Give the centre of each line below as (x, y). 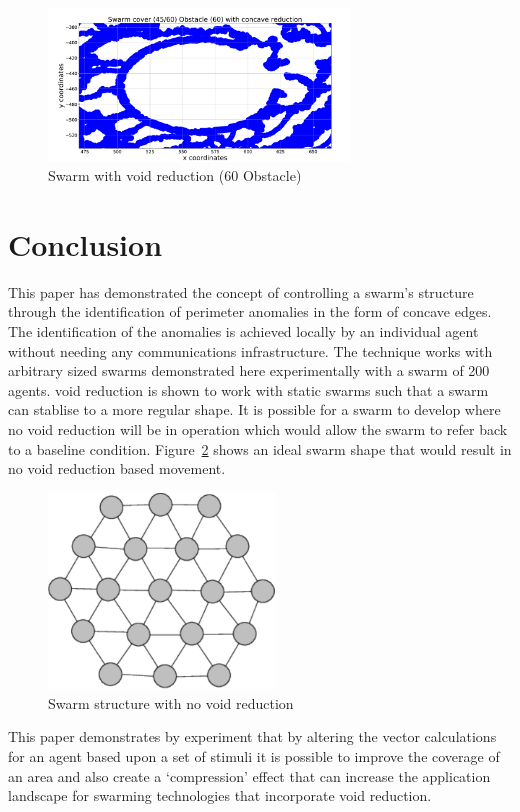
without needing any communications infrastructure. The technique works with (250, 350)
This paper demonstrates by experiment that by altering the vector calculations (252, 736)
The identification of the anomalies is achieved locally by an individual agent (243, 331)
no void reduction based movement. (117, 468)
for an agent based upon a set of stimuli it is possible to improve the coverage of (254, 755)
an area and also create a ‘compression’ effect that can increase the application (249, 775)
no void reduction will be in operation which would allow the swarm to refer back (258, 429)
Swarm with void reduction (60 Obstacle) (175, 175)
